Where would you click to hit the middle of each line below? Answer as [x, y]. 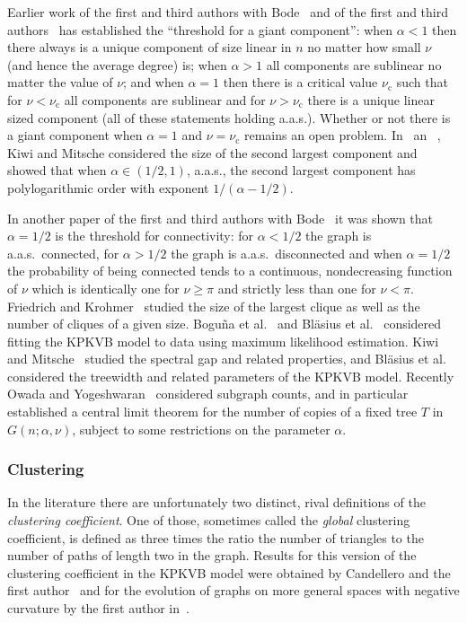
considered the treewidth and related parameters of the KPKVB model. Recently [231, 376]
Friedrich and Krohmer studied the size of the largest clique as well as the [214, 306]
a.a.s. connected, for [63, 253]
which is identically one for [106, 288]
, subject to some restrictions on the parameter [201, 429]
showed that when [57, 170]
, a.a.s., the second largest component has [301, 170]
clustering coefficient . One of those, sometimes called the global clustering [209, 520]
